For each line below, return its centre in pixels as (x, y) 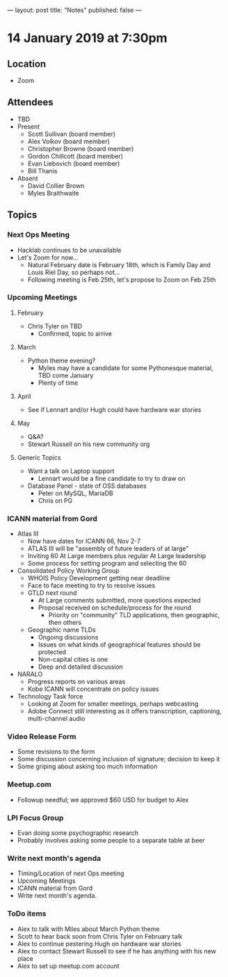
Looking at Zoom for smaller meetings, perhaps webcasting (113, 704)
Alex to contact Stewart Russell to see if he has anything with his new (117, 951)
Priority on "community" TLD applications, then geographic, (134, 615)
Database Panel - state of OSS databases (87, 486)
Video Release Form (42, 737)
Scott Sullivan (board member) (72, 134)
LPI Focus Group (35, 818)
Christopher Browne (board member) (81, 148)
